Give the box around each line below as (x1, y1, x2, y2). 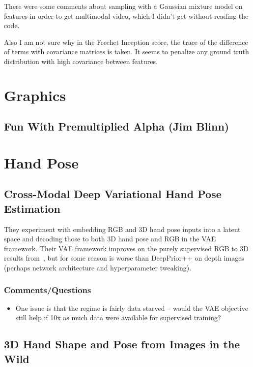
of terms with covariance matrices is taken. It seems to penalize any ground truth (4, 46, 249, 57)
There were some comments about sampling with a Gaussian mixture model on (4, 1, 243, 11)
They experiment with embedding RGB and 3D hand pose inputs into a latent (4, 224, 241, 234)
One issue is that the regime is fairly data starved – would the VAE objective (15, 302, 248, 313)
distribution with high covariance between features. (4, 56, 158, 66)
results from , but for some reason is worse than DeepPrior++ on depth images (4, 253, 244, 263)
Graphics (4, 85, 66, 105)
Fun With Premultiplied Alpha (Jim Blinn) (4, 119, 229, 134)
